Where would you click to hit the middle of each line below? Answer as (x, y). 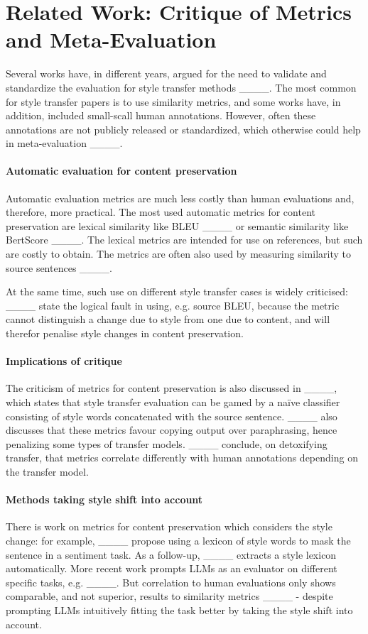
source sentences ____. (59, 267)
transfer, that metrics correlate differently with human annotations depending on (182, 458)
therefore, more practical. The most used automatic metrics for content (161, 212)
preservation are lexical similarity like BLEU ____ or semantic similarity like (177, 225)
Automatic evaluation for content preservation (121, 171)
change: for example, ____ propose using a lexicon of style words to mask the (178, 540)
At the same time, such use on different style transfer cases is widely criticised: (177, 291)
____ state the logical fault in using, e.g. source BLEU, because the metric (173, 305)
